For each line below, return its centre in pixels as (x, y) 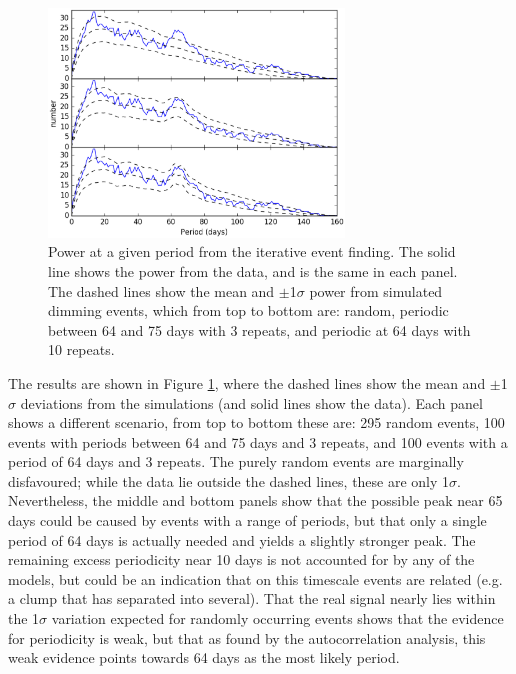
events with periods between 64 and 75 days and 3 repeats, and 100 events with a (258, 441)
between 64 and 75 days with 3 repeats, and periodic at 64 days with (259, 329)
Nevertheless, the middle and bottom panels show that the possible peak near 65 (255, 500)
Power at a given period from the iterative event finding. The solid (252, 251)
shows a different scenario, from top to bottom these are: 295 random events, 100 (256, 422)
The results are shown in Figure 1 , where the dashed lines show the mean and (247, 382)
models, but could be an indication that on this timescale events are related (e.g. (255, 578)
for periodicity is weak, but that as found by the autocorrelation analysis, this (247, 637)
